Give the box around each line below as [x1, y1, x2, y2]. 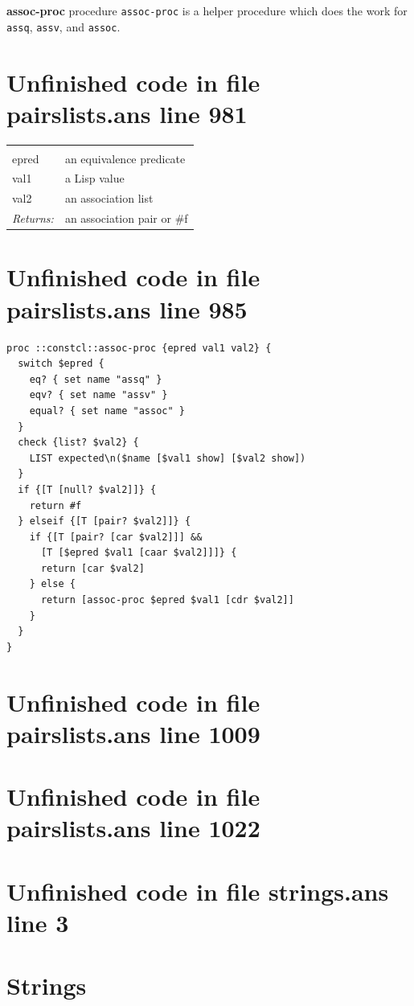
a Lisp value [64, 170, 125, 187]
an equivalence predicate [64, 150, 186, 166]
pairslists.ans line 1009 [6, 717, 260, 749]
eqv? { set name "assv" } [29, 389, 168, 401]
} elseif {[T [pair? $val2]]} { [18, 515, 191, 528]
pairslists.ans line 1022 [6, 811, 260, 844]
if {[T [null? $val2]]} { [18, 483, 157, 495]
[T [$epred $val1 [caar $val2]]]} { [40, 547, 237, 559]
